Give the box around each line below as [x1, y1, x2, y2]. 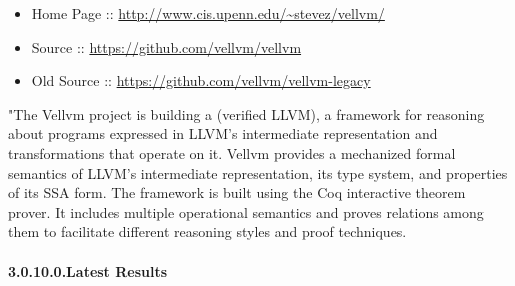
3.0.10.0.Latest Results [8, 260, 168, 281]
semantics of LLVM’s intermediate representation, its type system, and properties [8, 162, 508, 183]
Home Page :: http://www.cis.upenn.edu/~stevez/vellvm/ [31, 3, 385, 23]
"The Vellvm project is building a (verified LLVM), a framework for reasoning [8, 103, 485, 124]
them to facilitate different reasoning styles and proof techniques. [8, 221, 407, 242]
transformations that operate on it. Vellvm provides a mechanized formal [8, 142, 456, 163]
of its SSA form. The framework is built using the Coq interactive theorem [8, 182, 466, 203]
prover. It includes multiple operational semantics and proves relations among [8, 201, 484, 222]
